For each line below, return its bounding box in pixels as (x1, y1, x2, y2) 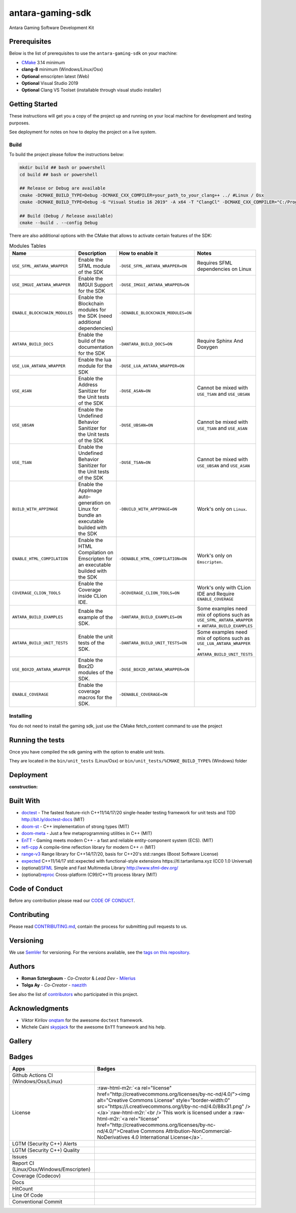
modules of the (78, 669, 113, 676)
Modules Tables (9, 242, 46, 249)
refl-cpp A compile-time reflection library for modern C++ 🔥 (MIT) (21, 844, 156, 850)
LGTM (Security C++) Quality (12, 1147, 80, 1154)
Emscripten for (78, 555, 113, 562)
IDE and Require (197, 590, 234, 597)
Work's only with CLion (197, 584, 251, 591)
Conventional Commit (12, 1198, 63, 1205)
